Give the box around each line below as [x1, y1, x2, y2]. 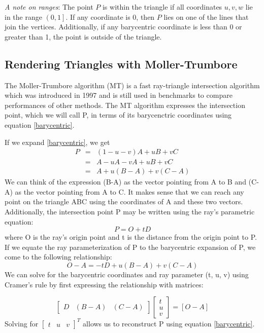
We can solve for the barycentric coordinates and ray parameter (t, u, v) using [5, 269, 249, 279]
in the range [5, 11, 42, 22]
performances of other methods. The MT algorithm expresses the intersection [5, 99, 245, 110]
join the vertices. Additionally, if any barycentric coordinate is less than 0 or [5, 21, 242, 32]
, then [136, 11, 155, 22]
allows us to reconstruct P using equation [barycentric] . [83, 318, 255, 328]
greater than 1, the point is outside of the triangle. [5, 31, 162, 42]
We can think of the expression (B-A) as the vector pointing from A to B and [5, 176, 246, 187]
